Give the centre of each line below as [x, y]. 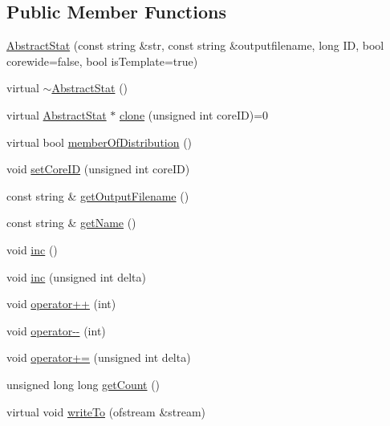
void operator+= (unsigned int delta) [99, 357]
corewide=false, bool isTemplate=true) [102, 61]
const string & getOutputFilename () [98, 195]
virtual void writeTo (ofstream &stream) [106, 411]
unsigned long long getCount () [83, 384]
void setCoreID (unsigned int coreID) [98, 169]
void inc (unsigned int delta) [76, 276]
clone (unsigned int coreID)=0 [194, 114]
